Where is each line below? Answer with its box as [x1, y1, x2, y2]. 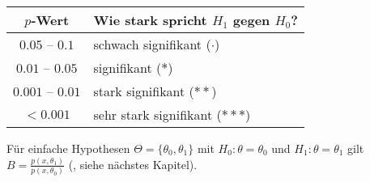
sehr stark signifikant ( [93, 105, 222, 124]
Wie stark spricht [93, 11, 207, 29]
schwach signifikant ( [93, 35, 211, 53]
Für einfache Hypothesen [6, 140, 130, 156]
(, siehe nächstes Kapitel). [68, 155, 198, 172]
